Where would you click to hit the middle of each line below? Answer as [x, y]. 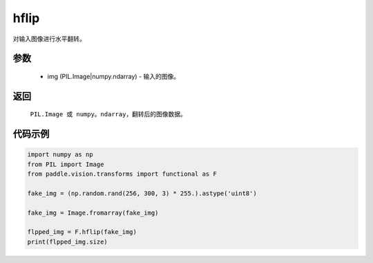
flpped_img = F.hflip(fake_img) [82, 232]
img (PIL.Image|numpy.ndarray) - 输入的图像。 [114, 76]
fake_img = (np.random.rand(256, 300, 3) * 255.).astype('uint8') [142, 193]
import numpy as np [60, 155]
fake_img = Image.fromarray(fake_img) [93, 212]
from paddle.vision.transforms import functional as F [122, 174]
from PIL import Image [66, 164]
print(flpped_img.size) [68, 242]
